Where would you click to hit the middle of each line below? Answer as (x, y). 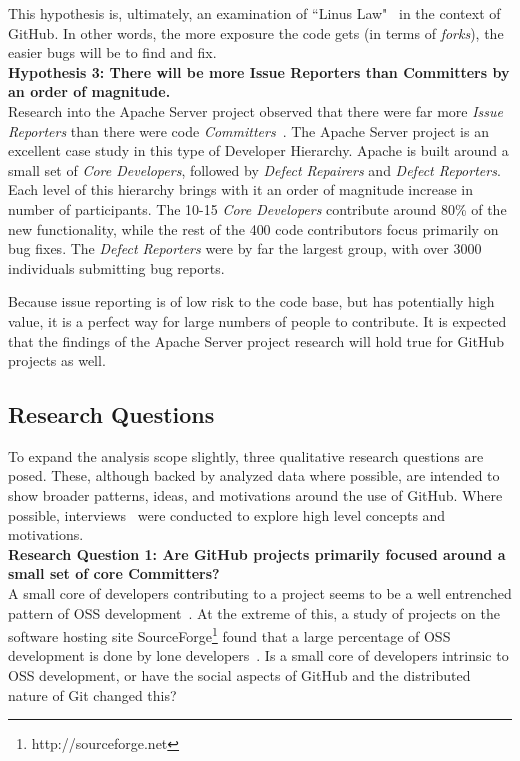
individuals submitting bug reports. (116, 267)
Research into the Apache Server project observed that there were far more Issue (256, 110)
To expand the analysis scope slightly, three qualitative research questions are (246, 455)
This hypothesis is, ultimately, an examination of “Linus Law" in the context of (254, 13)
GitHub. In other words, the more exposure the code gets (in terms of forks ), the (256, 32)
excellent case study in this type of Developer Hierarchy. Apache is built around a (258, 150)
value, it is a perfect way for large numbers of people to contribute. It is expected (257, 320)
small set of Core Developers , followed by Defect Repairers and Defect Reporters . (254, 169)
